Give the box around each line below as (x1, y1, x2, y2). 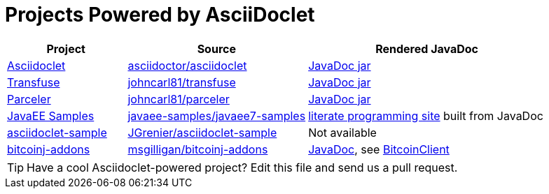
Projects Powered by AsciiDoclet (5, 3, 315, 27)
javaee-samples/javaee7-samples (127, 108, 306, 123)
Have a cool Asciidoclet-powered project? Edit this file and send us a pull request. (27, 160, 458, 174)
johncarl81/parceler (127, 91, 230, 106)
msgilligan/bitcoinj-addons (127, 142, 268, 156)
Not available (308, 125, 377, 140)
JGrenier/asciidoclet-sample (127, 125, 277, 140)
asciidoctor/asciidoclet (127, 58, 247, 73)
